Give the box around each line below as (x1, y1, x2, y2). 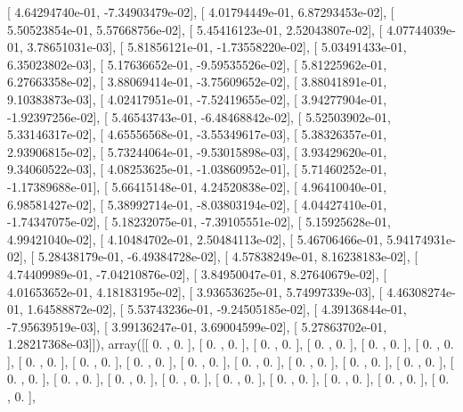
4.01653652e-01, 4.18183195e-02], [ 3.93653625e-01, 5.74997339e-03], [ (7, 282, 383, 301)
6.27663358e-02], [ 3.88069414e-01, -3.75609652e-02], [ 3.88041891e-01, (7, 72, 387, 91)
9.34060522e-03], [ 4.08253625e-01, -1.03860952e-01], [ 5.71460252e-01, (7, 160, 387, 178)
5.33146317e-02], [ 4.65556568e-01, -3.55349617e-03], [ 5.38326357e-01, (7, 125, 387, 144)
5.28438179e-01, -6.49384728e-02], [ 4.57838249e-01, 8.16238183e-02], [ (37, 247, 418, 266)
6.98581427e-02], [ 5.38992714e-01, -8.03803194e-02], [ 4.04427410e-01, (7, 194, 387, 213)
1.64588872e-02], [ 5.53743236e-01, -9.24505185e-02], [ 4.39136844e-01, (27, 300, 407, 318)
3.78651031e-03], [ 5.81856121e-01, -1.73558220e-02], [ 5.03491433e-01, (27, 37, 407, 56)
